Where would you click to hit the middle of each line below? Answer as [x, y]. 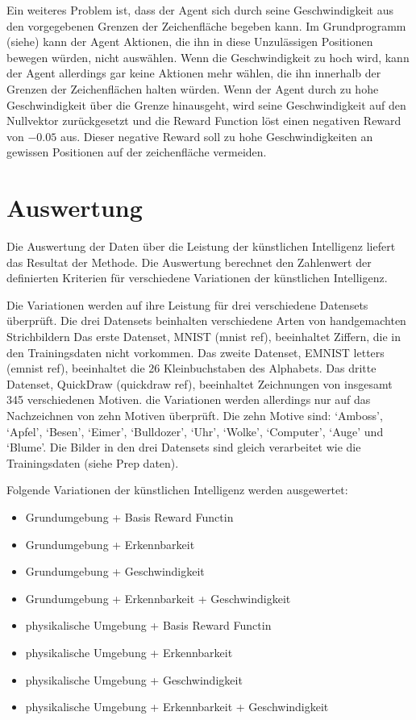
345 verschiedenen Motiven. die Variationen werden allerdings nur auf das [189, 400]
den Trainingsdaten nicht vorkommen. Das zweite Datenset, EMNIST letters [196, 352]
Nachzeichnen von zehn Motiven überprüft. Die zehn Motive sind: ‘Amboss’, [195, 415]
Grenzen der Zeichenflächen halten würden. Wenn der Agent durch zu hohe [193, 88]
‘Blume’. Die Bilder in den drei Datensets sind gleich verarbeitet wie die [184, 447]
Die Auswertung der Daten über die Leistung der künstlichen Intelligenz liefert [201, 246]
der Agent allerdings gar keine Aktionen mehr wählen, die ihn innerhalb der [194, 73]
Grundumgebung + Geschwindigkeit [115, 571]
